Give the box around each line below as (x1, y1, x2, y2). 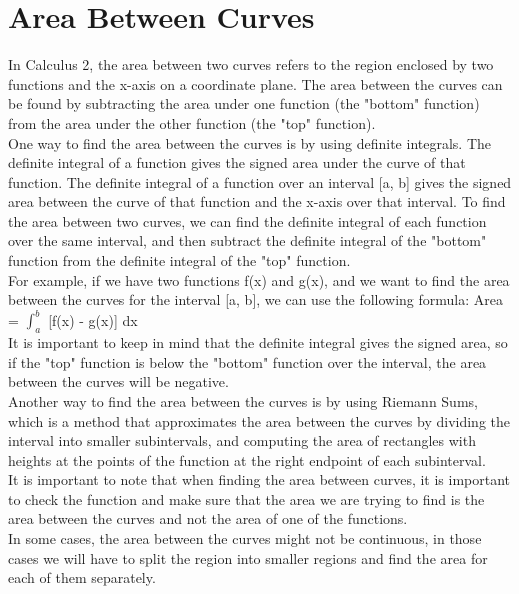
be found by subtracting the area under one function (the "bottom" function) (8, 93, 480, 114)
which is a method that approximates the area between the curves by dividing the (8, 410, 510, 431)
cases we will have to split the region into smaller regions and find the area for (8, 547, 488, 568)
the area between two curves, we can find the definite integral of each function (8, 210, 487, 231)
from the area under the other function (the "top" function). (8, 112, 376, 133)
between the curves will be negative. (8, 371, 229, 392)
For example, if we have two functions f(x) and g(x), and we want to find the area (8, 269, 510, 290)
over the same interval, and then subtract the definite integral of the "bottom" (8, 230, 487, 251)
